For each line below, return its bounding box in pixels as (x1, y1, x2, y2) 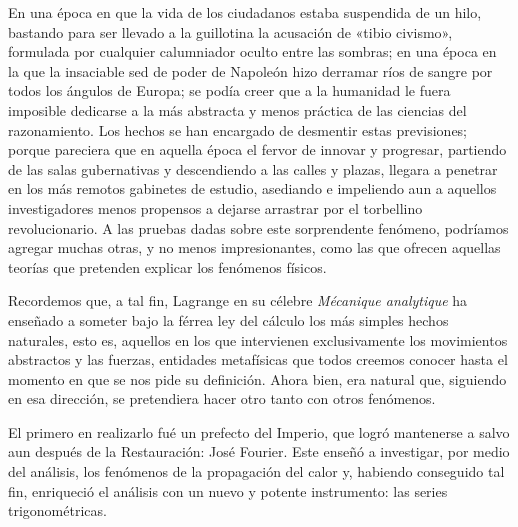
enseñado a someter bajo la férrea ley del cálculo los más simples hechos (8, 309, 449, 330)
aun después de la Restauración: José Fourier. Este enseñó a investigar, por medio (8, 441, 510, 462)
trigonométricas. (8, 500, 107, 521)
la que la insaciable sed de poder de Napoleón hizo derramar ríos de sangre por (8, 60, 493, 81)
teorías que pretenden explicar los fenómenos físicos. (8, 256, 327, 277)
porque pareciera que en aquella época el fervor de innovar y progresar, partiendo (8, 139, 507, 160)
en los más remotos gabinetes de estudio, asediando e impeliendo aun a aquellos (8, 178, 497, 199)
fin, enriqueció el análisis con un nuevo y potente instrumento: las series (8, 480, 448, 501)
